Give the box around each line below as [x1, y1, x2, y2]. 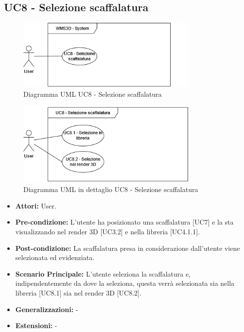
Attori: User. [15, 200, 56, 210]
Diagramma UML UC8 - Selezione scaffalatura [23, 88, 162, 99]
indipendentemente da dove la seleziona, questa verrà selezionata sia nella [15, 278, 235, 288]
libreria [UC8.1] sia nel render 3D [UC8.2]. [15, 287, 141, 297]
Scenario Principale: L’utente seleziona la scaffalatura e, [15, 268, 191, 279]
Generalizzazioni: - [15, 304, 78, 314]
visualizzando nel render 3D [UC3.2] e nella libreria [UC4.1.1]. [15, 226, 200, 236]
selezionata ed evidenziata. [15, 252, 95, 262]
